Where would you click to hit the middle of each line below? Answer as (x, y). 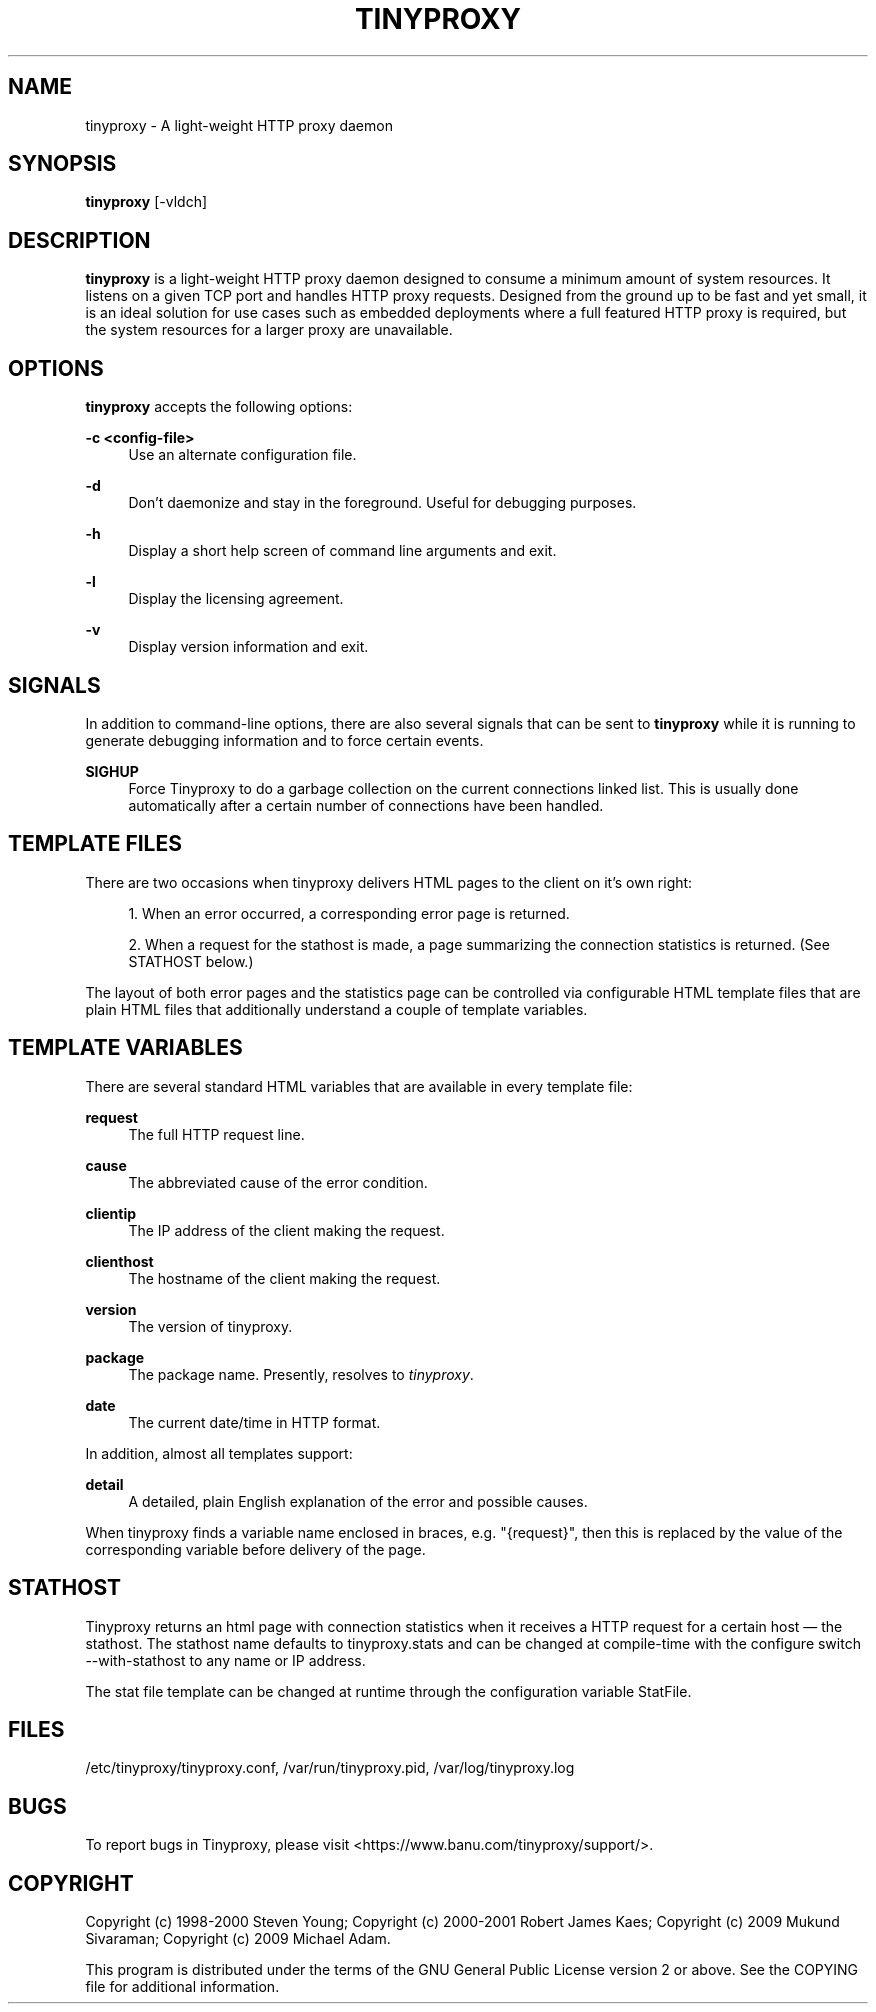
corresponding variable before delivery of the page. (255, 1549)
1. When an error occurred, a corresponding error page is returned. (349, 913)
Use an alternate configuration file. (242, 455)
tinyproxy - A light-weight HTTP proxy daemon (239, 125)
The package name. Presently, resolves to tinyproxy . (301, 1374)
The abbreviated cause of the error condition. (278, 1182)
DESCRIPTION (79, 240)
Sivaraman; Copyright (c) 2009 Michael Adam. (238, 1939)
